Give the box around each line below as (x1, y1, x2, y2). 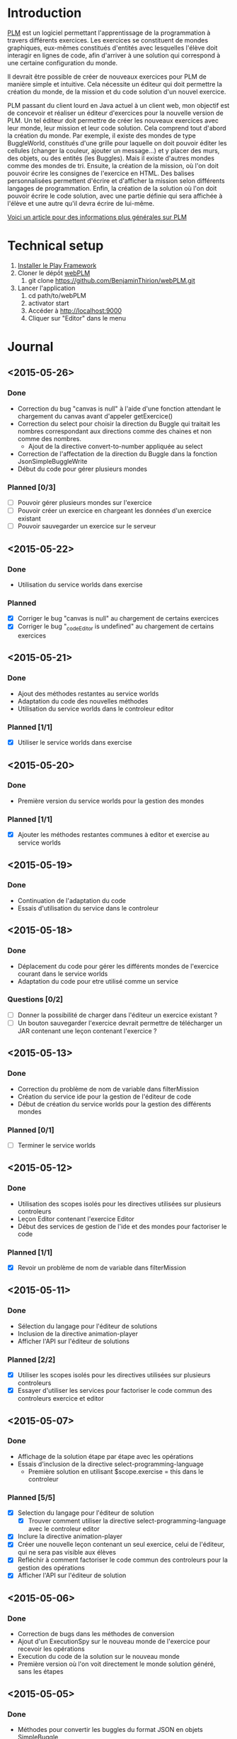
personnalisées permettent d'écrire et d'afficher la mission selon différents (7, 176, 225, 185)
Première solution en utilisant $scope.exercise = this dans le (28, 1467, 204, 1476)
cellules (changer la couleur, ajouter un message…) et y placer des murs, (7, 146, 220, 155)
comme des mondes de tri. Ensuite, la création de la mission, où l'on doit (7, 161, 219, 170)
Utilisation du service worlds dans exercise (17, 580, 143, 589)
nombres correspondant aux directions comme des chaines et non (17, 427, 212, 435)
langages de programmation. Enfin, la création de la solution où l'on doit (7, 184, 217, 192)
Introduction (7, 5, 82, 21)
